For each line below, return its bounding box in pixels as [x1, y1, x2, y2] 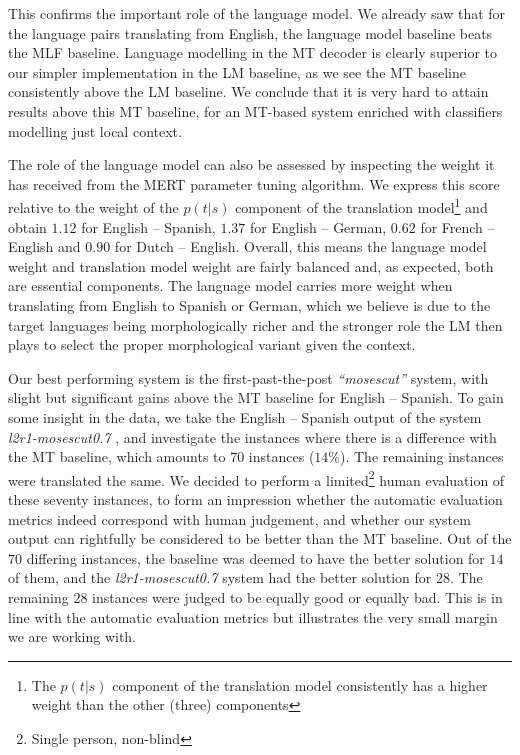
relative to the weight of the [8, 197, 179, 217]
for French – [420, 216, 495, 237]
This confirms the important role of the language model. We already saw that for [8, 3, 506, 23]
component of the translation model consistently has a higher [112, 674, 488, 695]
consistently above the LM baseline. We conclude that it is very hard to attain [8, 81, 489, 102]
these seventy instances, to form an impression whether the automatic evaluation [8, 488, 503, 509]
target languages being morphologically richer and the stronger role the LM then [8, 314, 503, 335]
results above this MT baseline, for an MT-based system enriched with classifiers [8, 100, 503, 121]
